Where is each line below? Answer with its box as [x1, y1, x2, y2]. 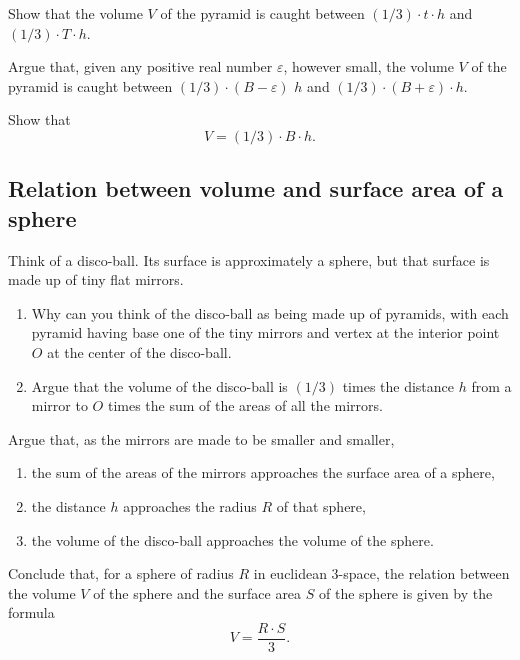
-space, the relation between [338, 563, 510, 584]
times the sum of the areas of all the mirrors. [107, 395, 383, 416]
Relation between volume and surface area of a [8, 173, 504, 204]
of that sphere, [276, 495, 366, 516]
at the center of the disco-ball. [47, 341, 232, 362]
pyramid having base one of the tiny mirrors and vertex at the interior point [31, 322, 500, 343]
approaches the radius [123, 495, 257, 516]
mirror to [31, 395, 88, 416]
